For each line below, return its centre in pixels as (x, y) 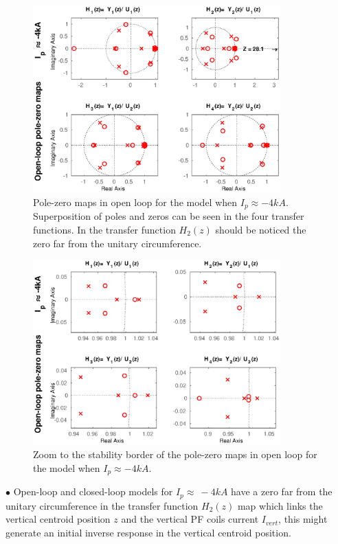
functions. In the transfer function (104, 230)
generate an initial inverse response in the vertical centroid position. (148, 532)
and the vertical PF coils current (190, 519)
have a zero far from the (282, 491)
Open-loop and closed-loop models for (93, 491)
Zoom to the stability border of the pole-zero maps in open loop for (175, 454)
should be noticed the (261, 230)
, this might (303, 519)
